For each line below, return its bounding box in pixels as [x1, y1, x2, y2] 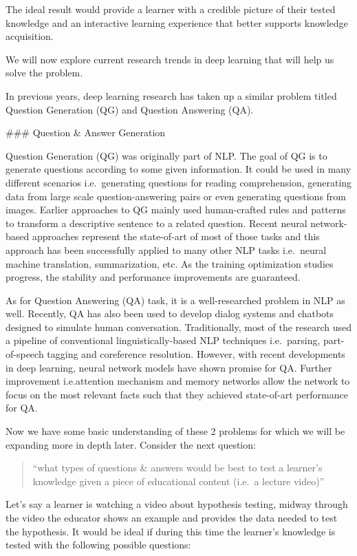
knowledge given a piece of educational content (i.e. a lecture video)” [32, 473, 325, 488]
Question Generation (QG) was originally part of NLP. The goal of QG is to [6, 148, 327, 162]
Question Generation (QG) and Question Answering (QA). [6, 102, 254, 116]
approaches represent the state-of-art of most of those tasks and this [32, 229, 320, 244]
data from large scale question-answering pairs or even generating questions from [6, 189, 346, 203]
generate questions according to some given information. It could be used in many [6, 162, 351, 176]
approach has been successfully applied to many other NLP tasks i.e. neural [6, 242, 327, 257]
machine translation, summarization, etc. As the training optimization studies [6, 256, 334, 270]
